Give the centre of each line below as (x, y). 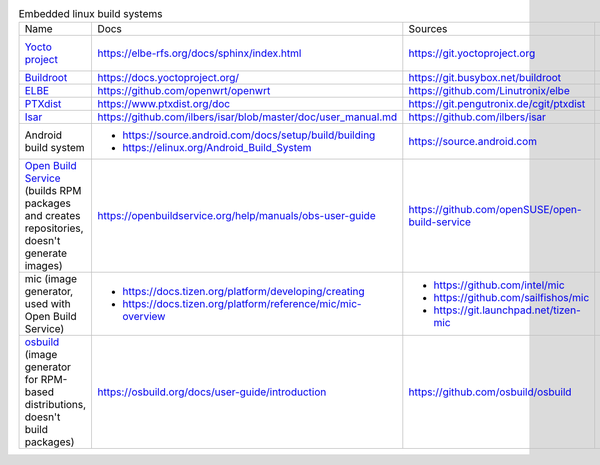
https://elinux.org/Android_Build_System (217, 148)
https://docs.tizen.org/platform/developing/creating (243, 292)
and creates (52, 216)
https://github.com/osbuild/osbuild (490, 392)
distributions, (55, 405)
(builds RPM (53, 191)
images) (44, 266)
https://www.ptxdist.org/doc (163, 104)
